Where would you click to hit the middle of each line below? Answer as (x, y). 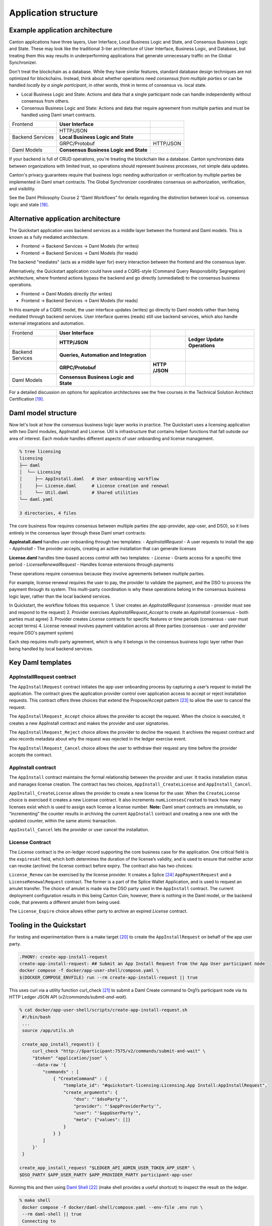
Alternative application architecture (65, 218)
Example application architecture (61, 30)
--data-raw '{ (49, 1065)
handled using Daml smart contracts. (59, 115)
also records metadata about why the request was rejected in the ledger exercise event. (98, 739)
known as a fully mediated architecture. (49, 237)
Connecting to (39, 1221)
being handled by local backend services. (51, 649)
